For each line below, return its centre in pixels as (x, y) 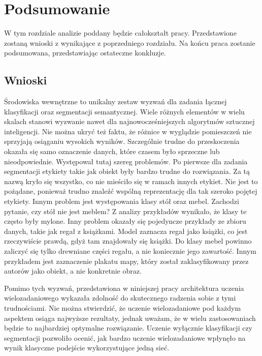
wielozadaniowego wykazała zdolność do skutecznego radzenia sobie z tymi (120, 298)
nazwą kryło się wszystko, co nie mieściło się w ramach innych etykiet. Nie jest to (131, 181)
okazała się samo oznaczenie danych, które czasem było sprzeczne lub (112, 151)
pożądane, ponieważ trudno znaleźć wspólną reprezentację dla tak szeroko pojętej (131, 191)
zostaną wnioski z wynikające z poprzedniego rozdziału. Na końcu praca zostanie (130, 42)
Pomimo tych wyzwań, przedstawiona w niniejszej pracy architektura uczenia (124, 288)
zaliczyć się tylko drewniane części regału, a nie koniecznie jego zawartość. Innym (130, 251)
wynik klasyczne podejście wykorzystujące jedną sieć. (87, 348)
